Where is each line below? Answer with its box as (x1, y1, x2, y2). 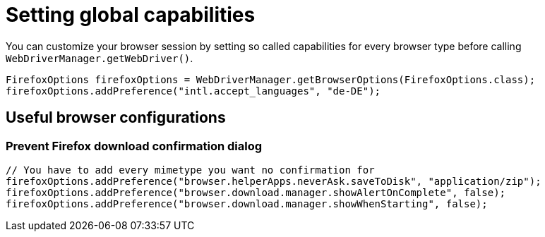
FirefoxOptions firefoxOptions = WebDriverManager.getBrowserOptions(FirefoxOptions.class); (6, 73, 536, 85)
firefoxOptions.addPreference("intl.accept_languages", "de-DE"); (6, 85, 381, 97)
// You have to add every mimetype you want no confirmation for (6, 164, 375, 176)
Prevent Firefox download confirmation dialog (6, 138, 263, 153)
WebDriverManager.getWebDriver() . (6, 51, 193, 64)
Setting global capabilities (6, 3, 256, 27)
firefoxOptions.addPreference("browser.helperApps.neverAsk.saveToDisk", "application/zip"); (6, 175, 541, 187)
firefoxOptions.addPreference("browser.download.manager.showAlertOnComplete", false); (6, 186, 506, 198)
